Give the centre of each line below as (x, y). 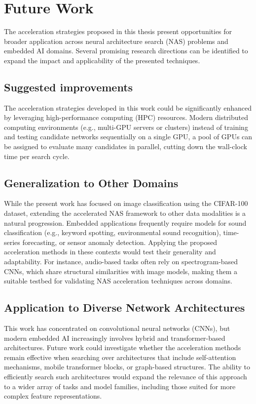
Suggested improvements (69, 87)
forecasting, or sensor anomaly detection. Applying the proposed (120, 242)
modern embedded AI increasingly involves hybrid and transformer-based (115, 338)
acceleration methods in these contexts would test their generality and (110, 252)
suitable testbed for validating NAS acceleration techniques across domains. (118, 281)
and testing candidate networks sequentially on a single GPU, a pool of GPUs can (128, 137)
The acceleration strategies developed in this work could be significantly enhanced (128, 107)
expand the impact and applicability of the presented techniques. (102, 60)
